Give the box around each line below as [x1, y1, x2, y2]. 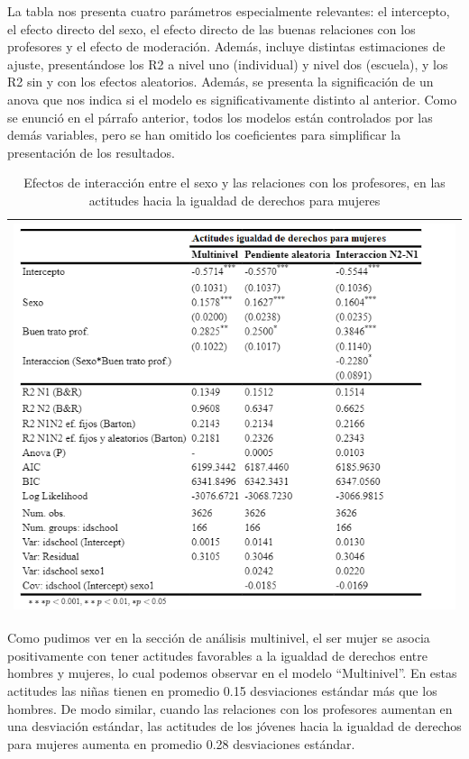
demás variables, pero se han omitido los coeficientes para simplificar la [7, 125, 401, 144]
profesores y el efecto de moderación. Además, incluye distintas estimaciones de [7, 37, 446, 56]
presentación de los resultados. [7, 142, 175, 161]
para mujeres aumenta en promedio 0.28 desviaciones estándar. [7, 734, 355, 753]
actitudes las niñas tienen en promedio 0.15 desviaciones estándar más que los [7, 681, 437, 700]
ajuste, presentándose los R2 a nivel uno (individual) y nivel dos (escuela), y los [7, 54, 448, 73]
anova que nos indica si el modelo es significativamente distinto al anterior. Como [7, 89, 457, 108]
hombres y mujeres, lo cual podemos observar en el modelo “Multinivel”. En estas [7, 663, 457, 682]
